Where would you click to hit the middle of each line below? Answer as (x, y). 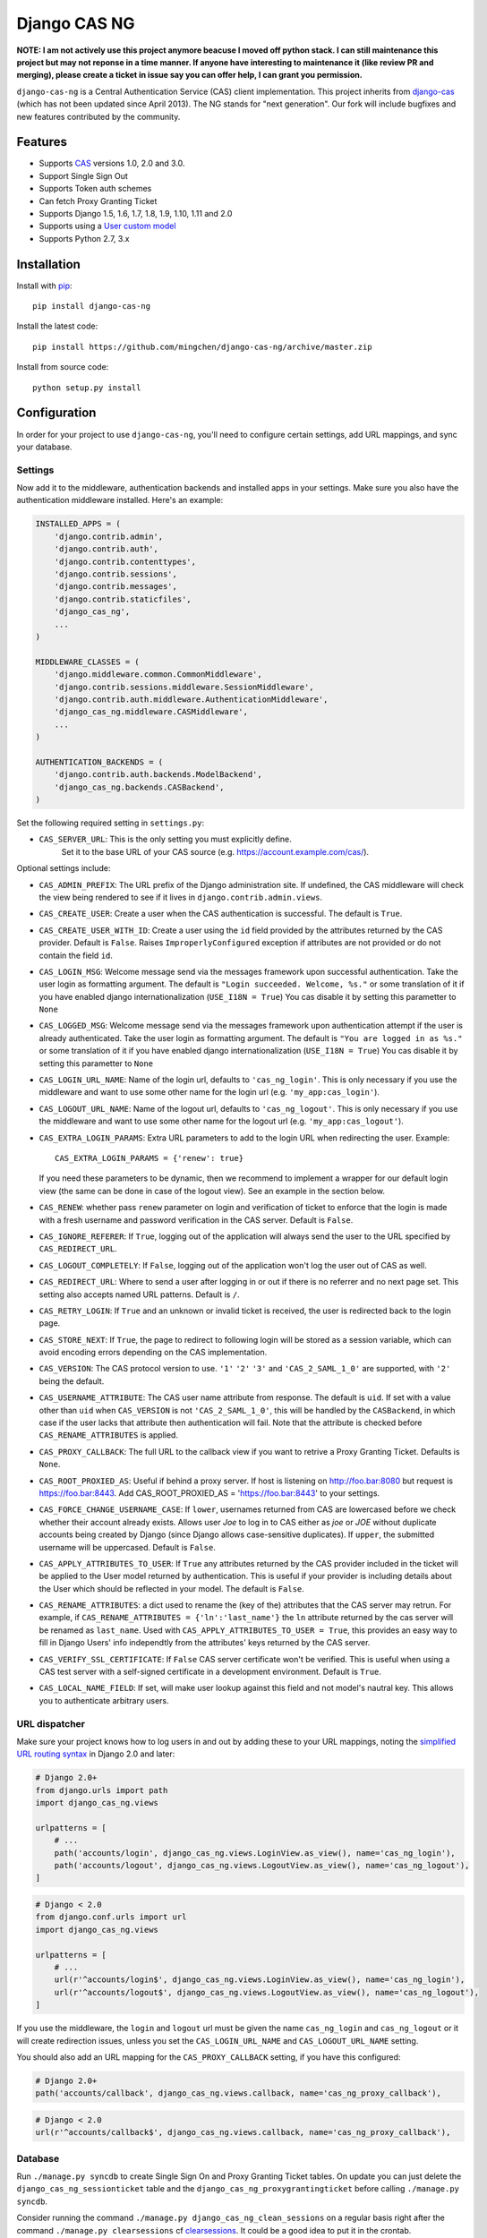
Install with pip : (44, 286)
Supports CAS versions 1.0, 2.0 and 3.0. (112, 163)
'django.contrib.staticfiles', (123, 599)
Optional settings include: (64, 868)
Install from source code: (63, 367)
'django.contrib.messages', (116, 587)
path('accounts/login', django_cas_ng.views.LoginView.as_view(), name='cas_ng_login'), (255, 1853)
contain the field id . (76, 955)
